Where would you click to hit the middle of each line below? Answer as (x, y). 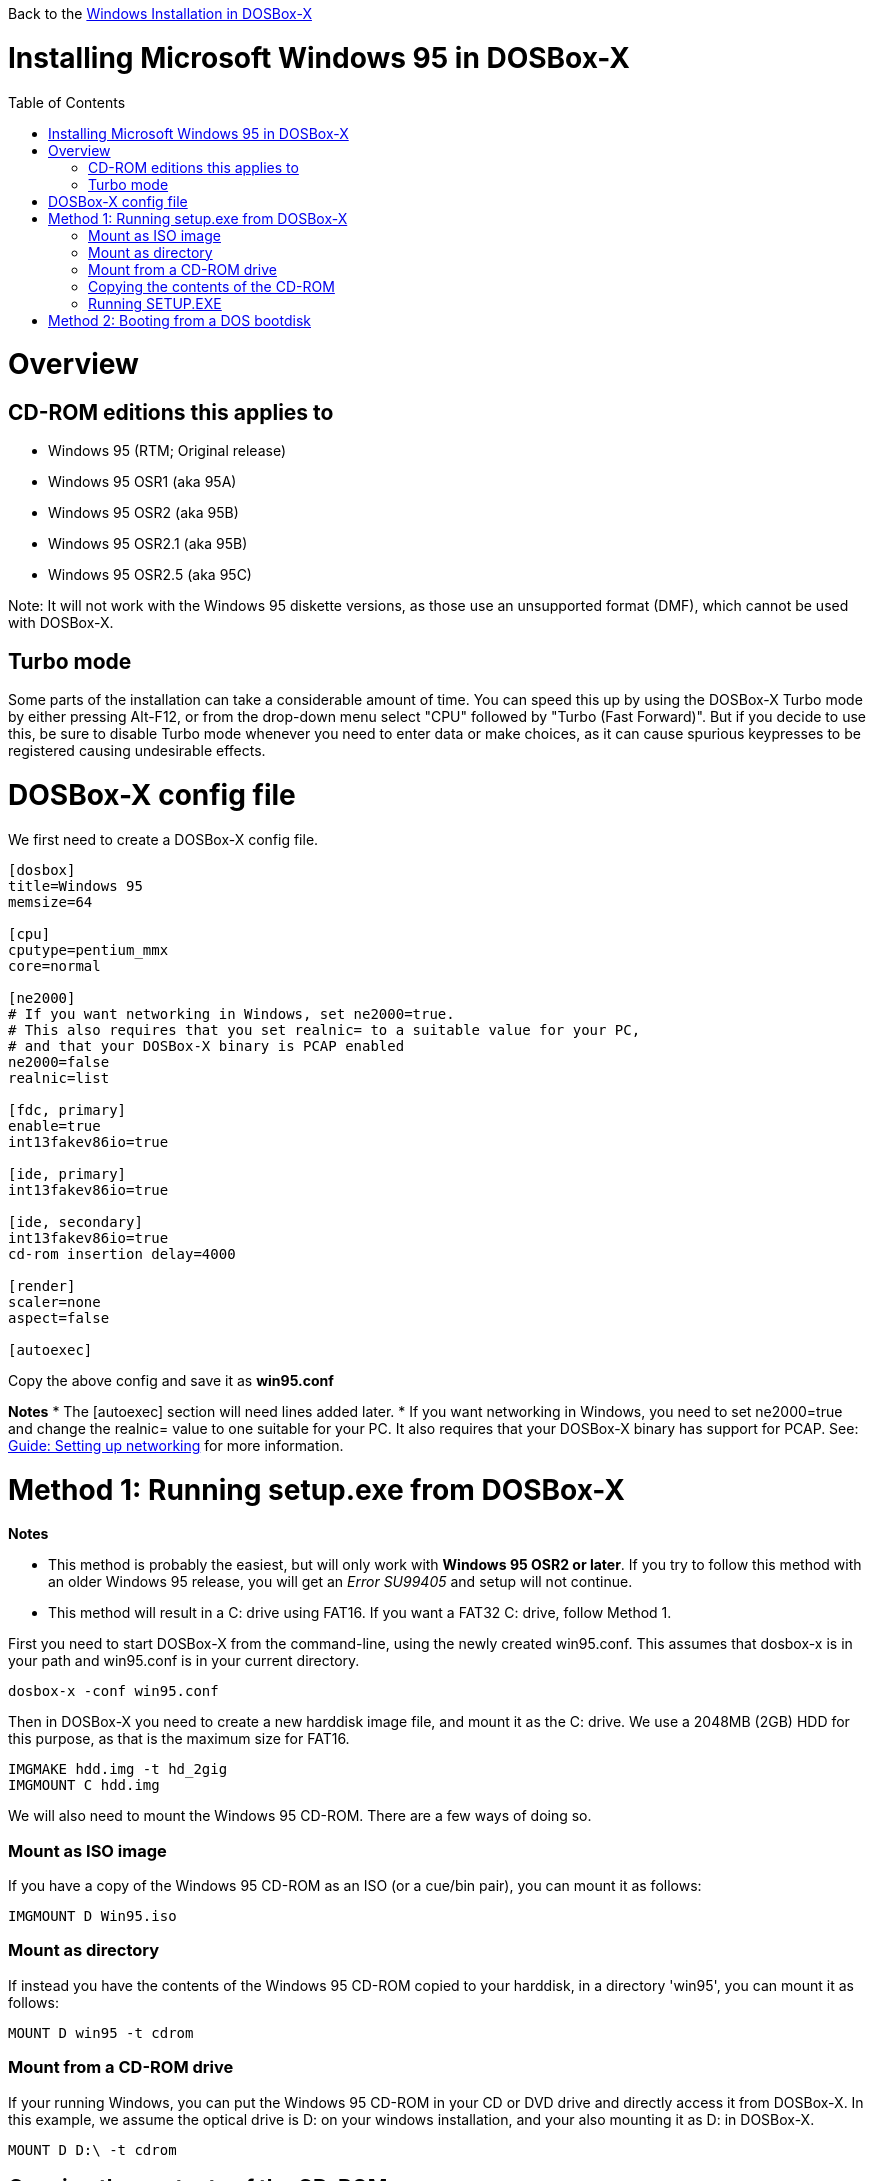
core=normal (54, 965)
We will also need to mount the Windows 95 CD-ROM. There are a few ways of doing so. (300, 1816)
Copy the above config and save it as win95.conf (171, 1380)
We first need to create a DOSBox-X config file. (163, 839)
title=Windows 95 (75, 885)
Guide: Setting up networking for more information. (176, 1445)
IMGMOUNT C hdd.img (84, 1785)
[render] (42, 1285)
